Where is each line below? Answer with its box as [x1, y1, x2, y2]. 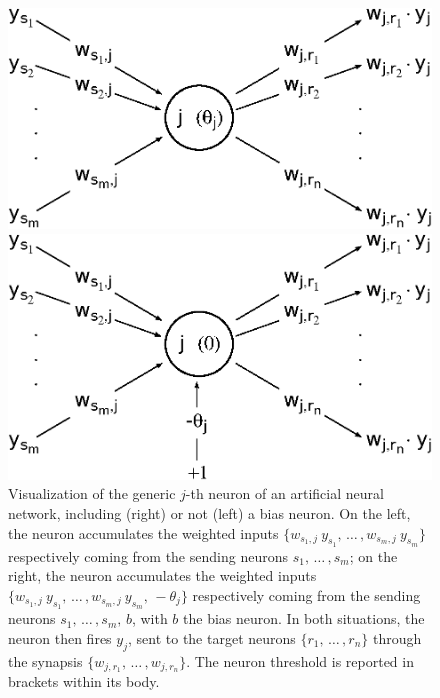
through [373, 627, 422, 648]
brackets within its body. [8, 671, 160, 692]
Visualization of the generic [8, 483, 176, 504]
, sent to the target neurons [127, 627, 296, 648]
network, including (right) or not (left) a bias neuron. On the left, [8, 502, 411, 523]
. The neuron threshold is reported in [186, 650, 414, 671]
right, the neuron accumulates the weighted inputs [8, 565, 317, 586]
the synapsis [8, 650, 83, 671]
